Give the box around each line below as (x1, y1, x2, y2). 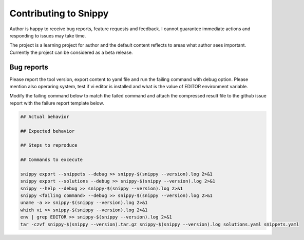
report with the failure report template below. (9, 100, 104, 106)
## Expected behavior (20, 128, 75, 134)
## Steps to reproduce (20, 143, 78, 148)
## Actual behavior (20, 113, 69, 119)
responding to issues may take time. (9, 32, 86, 38)
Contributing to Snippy (9, 8, 109, 19)
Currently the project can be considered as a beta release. (9, 49, 133, 55)
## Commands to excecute (20, 157, 83, 163)
